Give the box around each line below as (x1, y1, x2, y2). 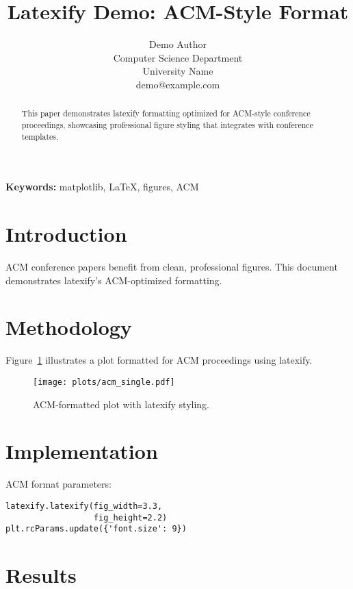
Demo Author (149, 37, 207, 51)
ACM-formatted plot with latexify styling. (33, 397, 209, 411)
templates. (21, 130, 59, 142)
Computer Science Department (113, 50, 243, 64)
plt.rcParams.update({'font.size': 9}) (5, 524, 187, 534)
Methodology (5, 313, 132, 341)
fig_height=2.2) (93, 512, 168, 523)
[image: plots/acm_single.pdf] (33, 377, 175, 387)
